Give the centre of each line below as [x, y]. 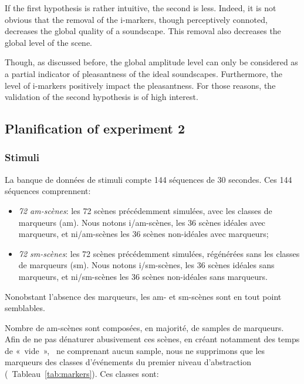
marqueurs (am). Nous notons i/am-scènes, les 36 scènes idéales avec [142, 222]
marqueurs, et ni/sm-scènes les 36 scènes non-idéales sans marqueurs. [143, 276]
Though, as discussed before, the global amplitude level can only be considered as [151, 62]
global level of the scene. [49, 42]
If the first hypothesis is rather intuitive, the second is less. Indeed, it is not [141, 8]
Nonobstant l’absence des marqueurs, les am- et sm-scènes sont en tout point [143, 296]
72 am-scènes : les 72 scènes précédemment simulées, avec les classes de [145, 210]
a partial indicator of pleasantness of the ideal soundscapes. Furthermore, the [143, 73]
